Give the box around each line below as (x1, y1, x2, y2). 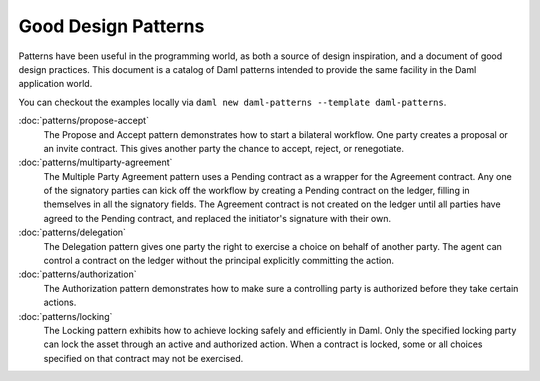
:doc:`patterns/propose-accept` (18, 115, 150, 127)
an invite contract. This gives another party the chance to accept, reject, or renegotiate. (43, 142, 405, 154)
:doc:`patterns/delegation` (18, 226, 127, 239)
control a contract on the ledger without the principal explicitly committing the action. (43, 255, 395, 267)
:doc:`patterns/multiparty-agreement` (18, 156, 173, 169)
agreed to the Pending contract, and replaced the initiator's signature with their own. (43, 212, 392, 224)
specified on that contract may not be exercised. (43, 352, 244, 364)
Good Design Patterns (18, 15, 205, 37)
